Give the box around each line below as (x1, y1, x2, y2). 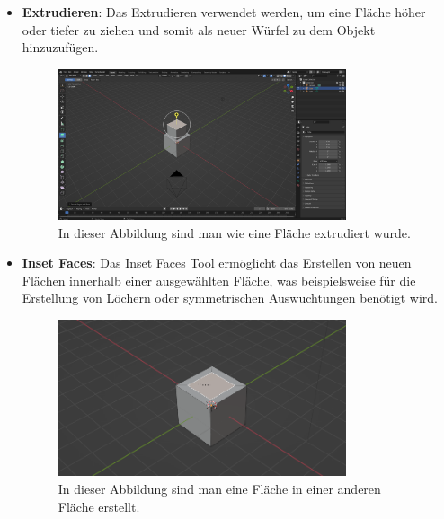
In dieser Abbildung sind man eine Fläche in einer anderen (58, 479, 381, 498)
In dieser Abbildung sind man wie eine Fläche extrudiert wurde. (58, 223, 411, 242)
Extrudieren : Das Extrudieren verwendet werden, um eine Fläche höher (22, 3, 426, 21)
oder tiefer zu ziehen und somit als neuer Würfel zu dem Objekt (22, 20, 376, 39)
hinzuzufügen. (22, 38, 99, 57)
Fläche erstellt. (58, 497, 140, 515)
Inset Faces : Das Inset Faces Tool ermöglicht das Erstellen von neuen (22, 253, 412, 272)
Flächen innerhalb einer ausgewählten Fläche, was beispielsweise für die (22, 270, 416, 289)
